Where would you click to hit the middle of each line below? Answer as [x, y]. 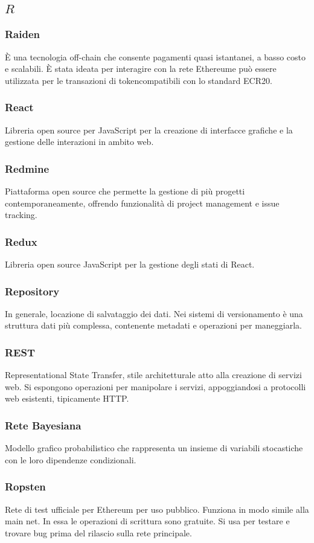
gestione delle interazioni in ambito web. [79, 142]
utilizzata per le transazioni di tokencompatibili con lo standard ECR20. [139, 80]
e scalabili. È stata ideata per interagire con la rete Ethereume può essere [141, 69]
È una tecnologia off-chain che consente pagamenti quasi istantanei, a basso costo [155, 56]
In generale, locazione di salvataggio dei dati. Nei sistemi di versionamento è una [154, 313]
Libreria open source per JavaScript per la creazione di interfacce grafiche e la [149, 130]
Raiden [23, 34]
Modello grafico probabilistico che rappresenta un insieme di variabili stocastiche [154, 448]
